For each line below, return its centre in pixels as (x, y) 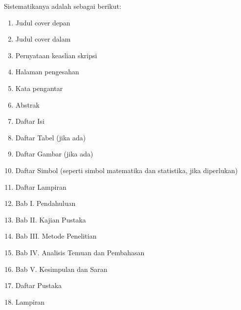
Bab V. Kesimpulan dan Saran (61, 269)
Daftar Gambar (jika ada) (54, 154)
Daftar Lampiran (41, 187)
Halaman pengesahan (47, 72)
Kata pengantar (39, 88)
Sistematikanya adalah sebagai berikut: (63, 6)
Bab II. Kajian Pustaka (51, 219)
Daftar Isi (30, 121)
